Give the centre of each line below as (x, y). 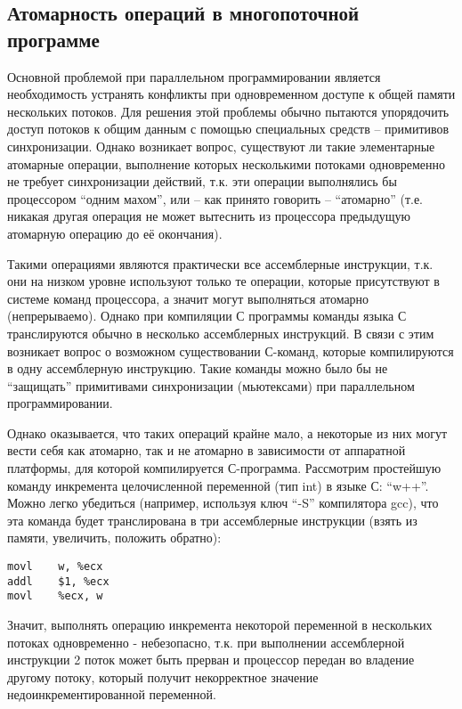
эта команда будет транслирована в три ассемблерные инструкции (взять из (212, 520)
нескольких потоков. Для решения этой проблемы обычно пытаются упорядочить (228, 111)
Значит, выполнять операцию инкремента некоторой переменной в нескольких (220, 624)
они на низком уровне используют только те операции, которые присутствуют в (223, 281)
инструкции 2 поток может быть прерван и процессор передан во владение (211, 660)
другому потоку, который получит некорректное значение (163, 676)
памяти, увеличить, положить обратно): (114, 538)
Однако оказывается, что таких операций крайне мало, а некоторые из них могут (227, 432)
